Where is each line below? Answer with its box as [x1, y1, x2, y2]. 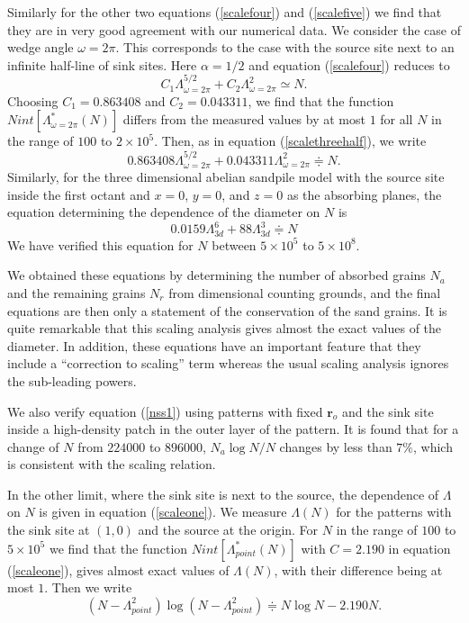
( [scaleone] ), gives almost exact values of [7, 560, 230, 579]
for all [380, 110, 413, 129]
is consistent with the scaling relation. [7, 455, 216, 474]
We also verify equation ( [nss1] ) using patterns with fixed [7, 402, 323, 420]
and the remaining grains [7, 283, 146, 302]
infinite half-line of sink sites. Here [7, 55, 197, 74]
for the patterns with [336, 502, 452, 521]
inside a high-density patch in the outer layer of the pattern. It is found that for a [7, 420, 459, 438]
